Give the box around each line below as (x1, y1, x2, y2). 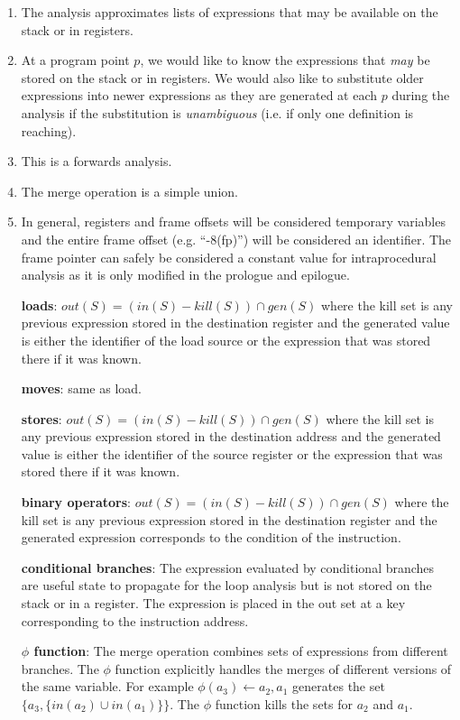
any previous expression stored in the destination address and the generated (21, 427, 441, 446)
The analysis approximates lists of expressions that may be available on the (21, 3, 438, 21)
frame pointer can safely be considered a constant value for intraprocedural (21, 247, 437, 266)
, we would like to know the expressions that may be (140, 51, 430, 69)
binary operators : (21, 493, 131, 512)
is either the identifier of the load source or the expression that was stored (21, 330, 431, 349)
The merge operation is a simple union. (21, 181, 238, 200)
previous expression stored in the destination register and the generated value (21, 313, 450, 332)
